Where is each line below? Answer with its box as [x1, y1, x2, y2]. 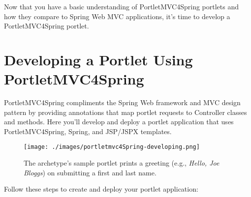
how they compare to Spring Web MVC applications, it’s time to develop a [4, 11, 230, 21]
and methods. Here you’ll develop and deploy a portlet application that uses [4, 116, 234, 127]
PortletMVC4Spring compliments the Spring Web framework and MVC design [4, 97, 241, 108]
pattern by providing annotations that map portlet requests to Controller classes [4, 107, 247, 117]
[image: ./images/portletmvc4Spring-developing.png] [24, 143, 200, 151]
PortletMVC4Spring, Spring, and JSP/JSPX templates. [4, 126, 172, 136]
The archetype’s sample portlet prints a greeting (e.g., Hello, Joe [24, 158, 220, 168]
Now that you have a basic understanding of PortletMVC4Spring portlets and [4, 1, 239, 11]
